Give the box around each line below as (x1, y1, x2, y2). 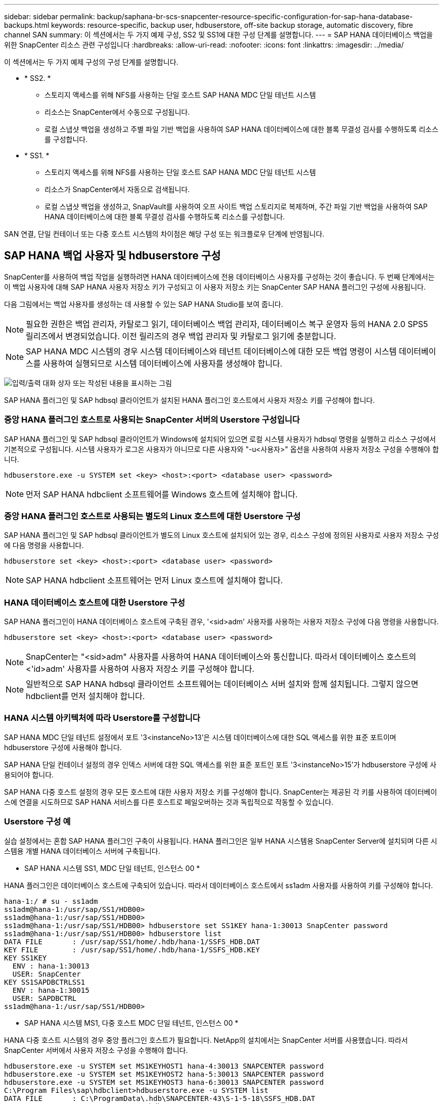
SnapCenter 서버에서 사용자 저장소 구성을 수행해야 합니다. (4, 1045, 188, 1054)
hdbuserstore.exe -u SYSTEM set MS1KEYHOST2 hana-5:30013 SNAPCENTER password (4, 1070, 324, 1078)
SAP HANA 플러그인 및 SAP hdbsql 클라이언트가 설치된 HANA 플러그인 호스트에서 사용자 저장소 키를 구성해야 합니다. (4, 395, 375, 404)
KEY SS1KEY (4, 953, 47, 962)
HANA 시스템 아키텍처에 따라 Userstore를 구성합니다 (4, 713, 200, 723)
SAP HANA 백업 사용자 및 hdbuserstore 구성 (4, 249, 221, 262)
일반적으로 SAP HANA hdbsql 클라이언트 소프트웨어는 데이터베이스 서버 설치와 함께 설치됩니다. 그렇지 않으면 (26, 679, 419, 689)
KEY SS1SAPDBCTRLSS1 (4, 978, 85, 986)
